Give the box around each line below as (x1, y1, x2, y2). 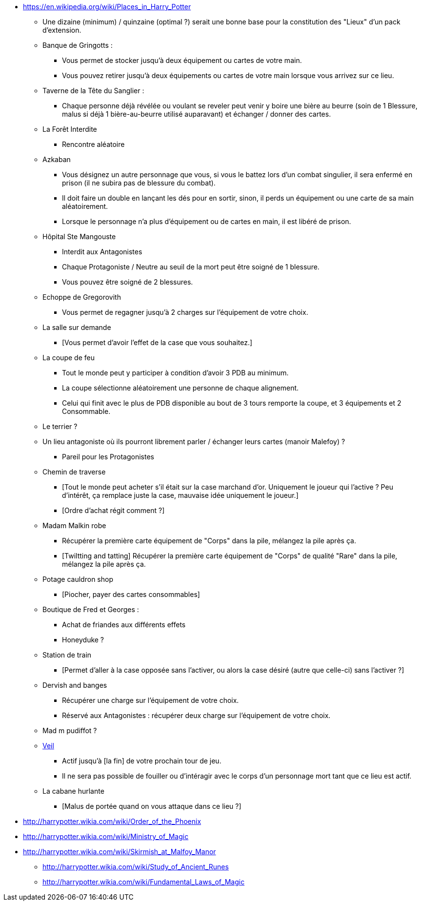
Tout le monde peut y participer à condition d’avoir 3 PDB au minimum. (62, 369, 289, 377)
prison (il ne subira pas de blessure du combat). (62, 179, 216, 187)
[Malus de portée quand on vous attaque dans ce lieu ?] (62, 802, 241, 810)
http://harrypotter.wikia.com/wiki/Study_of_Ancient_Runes (42, 863, 229, 871)
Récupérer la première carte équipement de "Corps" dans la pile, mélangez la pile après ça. (62, 536, 356, 545)
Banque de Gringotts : (42, 41, 113, 49)
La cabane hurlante (42, 787, 104, 795)
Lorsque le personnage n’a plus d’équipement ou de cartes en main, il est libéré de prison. (62, 217, 351, 226)
